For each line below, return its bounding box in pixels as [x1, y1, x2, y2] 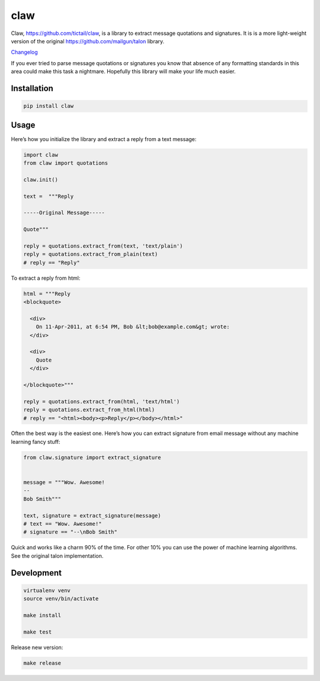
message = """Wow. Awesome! [23, 479, 105, 486]
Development [11, 568, 62, 578]
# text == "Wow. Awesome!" [23, 520, 102, 527]
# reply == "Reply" [23, 259, 80, 266]
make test [23, 628, 52, 635]
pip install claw [23, 103, 74, 110]
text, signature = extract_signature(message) [23, 512, 161, 519]
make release [23, 660, 62, 666]
